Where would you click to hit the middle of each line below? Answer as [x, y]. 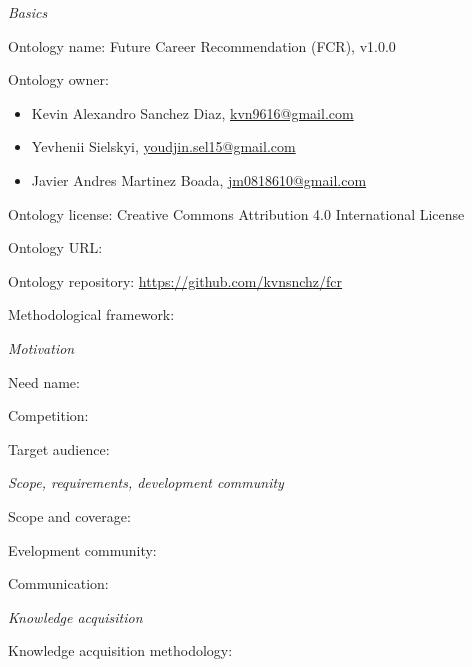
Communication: [58, 583]
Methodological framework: [91, 314]
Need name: [44, 381]
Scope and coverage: [69, 515]
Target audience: [59, 448]
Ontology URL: [55, 247]
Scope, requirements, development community [146, 482]
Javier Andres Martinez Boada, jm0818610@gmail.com [199, 179]
